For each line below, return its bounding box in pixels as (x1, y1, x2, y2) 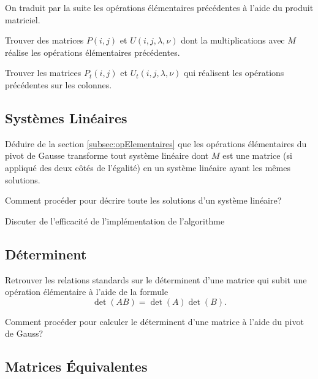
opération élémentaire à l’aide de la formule (5, 285, 168, 298)
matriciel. (5, 13, 40, 26)
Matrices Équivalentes (5, 357, 148, 376)
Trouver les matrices (5, 66, 81, 79)
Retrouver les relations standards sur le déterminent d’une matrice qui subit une (5, 273, 307, 286)
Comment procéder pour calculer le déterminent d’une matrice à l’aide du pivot (5, 315, 304, 327)
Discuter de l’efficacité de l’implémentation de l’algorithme (5, 214, 225, 227)
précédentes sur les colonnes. (5, 78, 112, 91)
